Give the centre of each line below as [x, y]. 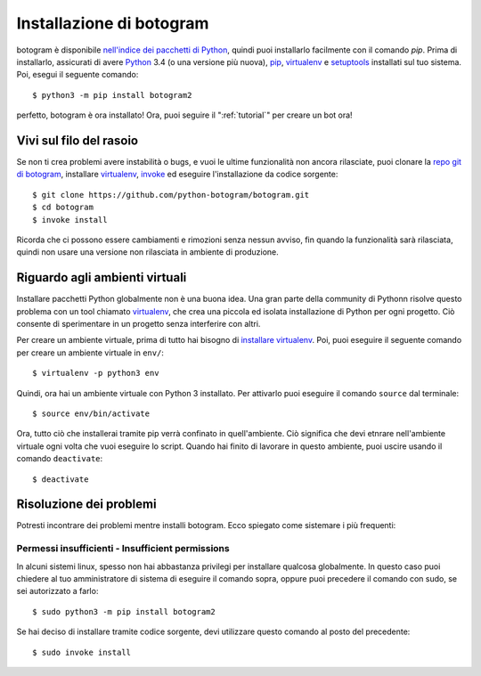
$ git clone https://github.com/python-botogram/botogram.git [171, 195]
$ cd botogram [63, 208]
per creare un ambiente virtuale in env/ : [90, 353]
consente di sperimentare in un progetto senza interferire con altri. [139, 324]
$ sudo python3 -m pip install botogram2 [124, 611]
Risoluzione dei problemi [86, 505]
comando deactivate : [60, 459]
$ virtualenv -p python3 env [96, 373]
